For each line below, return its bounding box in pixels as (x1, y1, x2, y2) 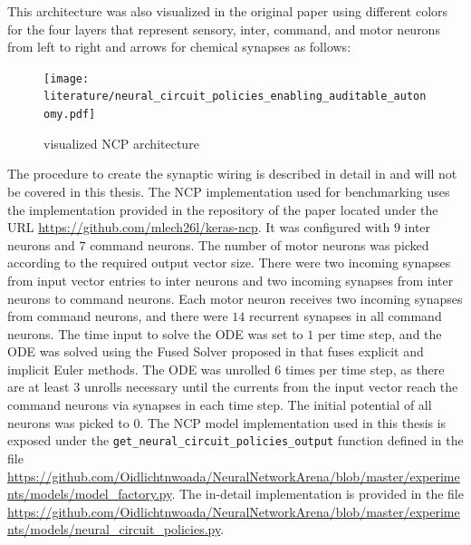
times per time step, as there (284, 359, 445, 378)
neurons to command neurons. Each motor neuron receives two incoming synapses (7, 288, 463, 307)
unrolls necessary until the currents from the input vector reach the (83, 377, 458, 396)
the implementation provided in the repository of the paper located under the (7, 200, 438, 219)
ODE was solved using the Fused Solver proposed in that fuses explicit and (7, 342, 424, 361)
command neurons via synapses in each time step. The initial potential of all (7, 395, 432, 414)
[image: (43, 72, 90, 85)
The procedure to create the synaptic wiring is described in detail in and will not (7, 164, 457, 183)
